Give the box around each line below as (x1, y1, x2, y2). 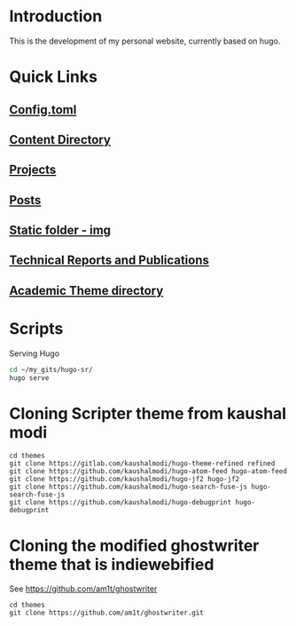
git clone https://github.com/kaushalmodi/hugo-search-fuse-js (9, 482, 248, 492)
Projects (9, 162, 57, 178)
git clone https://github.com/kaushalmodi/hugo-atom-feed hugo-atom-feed (9, 467, 288, 476)
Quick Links (9, 67, 97, 87)
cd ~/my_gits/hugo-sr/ (9, 365, 93, 374)
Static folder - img (9, 223, 112, 238)
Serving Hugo (9, 348, 60, 359)
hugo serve (9, 373, 50, 383)
